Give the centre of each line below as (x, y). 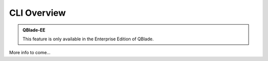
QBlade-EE (34, 30)
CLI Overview (37, 13)
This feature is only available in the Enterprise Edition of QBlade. (88, 39)
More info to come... (30, 53)
